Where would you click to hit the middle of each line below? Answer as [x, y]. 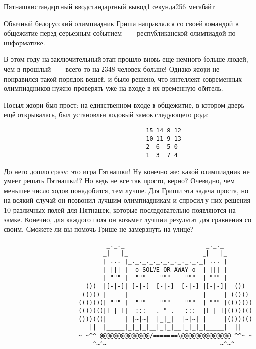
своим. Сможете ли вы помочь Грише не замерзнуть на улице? [99, 229]
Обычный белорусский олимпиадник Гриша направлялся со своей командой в [121, 23]
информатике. [25, 42]
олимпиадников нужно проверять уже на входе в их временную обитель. [114, 88]
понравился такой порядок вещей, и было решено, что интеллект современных [123, 78]
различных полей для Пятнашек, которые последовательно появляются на [124, 209]
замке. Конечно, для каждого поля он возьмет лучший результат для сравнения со [128, 219]
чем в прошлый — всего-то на [52, 68]
